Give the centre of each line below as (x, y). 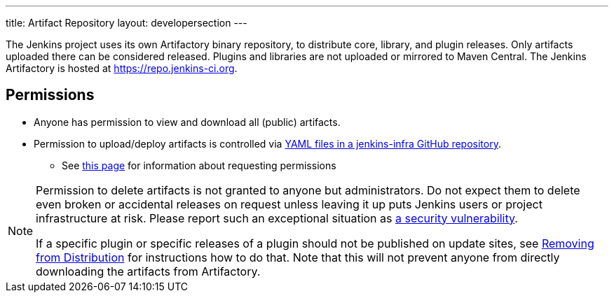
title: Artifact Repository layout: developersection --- (127, 23)
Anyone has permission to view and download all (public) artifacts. (187, 122)
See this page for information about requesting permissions (199, 165)
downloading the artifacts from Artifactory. (148, 271)
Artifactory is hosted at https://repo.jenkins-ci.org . (122, 68)
